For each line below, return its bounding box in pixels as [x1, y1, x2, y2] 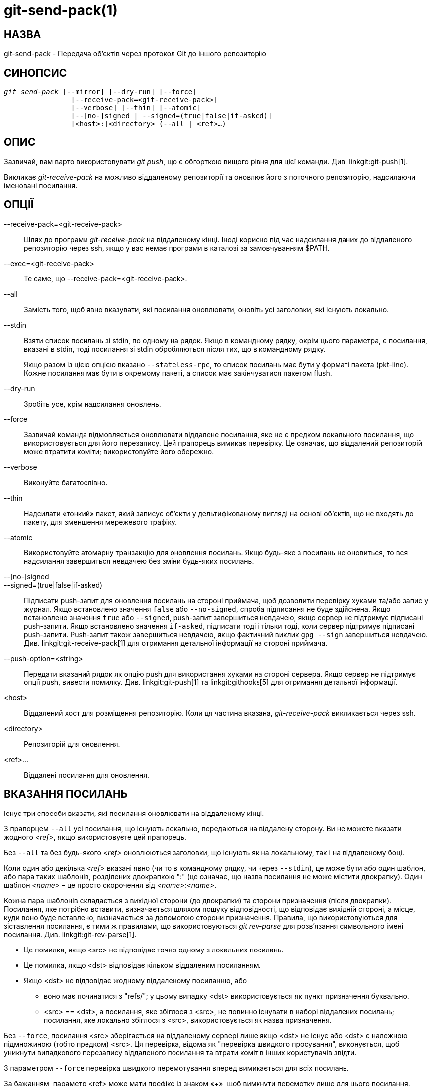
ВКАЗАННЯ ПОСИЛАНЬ [4, 788, 128, 801]
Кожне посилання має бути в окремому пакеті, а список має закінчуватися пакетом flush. [24, 368, 332, 377]
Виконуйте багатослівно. [24, 478, 108, 487]
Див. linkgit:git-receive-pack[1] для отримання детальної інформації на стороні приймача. [24, 638, 328, 647]
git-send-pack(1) [4, 2, 118, 19]
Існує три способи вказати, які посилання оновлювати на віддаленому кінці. [4, 809, 264, 817]
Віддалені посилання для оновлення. [24, 770, 150, 779]
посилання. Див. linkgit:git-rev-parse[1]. [4, 930, 137, 939]
